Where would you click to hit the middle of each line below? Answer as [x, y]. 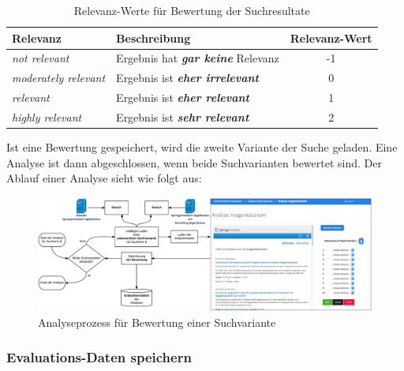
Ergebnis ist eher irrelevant [187, 78]
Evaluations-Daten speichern [99, 357]
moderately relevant [59, 78]
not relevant [41, 58]
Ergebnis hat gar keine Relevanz [198, 58]
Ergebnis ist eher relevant [183, 97]
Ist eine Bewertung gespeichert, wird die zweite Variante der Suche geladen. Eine [202, 147]
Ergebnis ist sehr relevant [183, 116]
